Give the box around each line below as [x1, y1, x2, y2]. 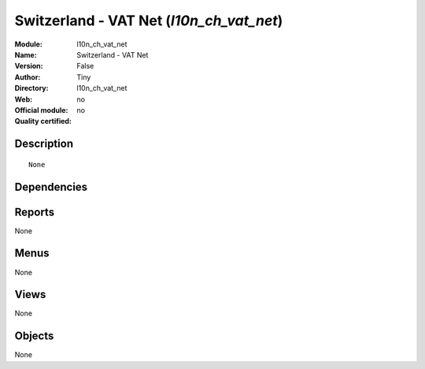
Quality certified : [14, 117, 72, 126]
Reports [14, 205, 55, 218]
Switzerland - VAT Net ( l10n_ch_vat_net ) [14, 12, 283, 29]
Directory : [14, 84, 49, 93]
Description [14, 137, 74, 151]
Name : [14, 50, 37, 59]
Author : [14, 72, 41, 82]
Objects [14, 330, 54, 343]
